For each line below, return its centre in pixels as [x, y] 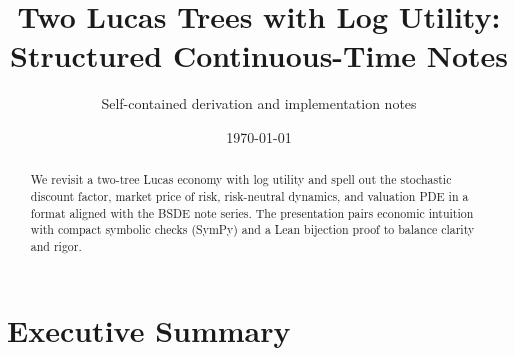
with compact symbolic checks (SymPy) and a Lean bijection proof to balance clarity [252, 229]
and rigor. [56, 245]
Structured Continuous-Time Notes [259, 55]
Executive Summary [149, 329]
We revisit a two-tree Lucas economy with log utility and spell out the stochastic [241, 179]
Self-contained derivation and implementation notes [259, 103]
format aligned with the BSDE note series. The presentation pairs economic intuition [252, 212]
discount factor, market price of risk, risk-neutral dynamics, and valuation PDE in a [249, 195]
